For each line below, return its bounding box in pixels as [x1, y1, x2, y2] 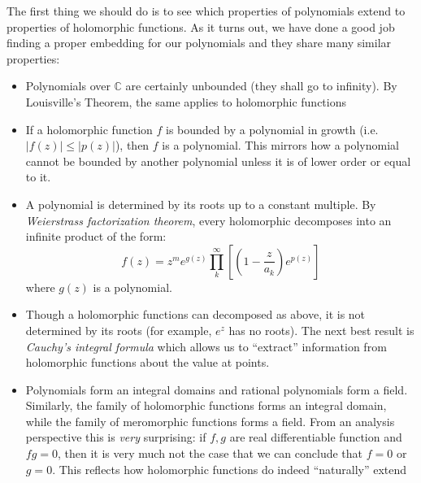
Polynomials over [25, 77, 111, 94]
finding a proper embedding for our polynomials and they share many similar [7, 34, 392, 51]
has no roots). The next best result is [228, 321, 414, 338]
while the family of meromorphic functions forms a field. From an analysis [25, 412, 395, 429]
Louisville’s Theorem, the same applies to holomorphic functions [25, 93, 347, 110]
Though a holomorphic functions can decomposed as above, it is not [25, 306, 366, 323]
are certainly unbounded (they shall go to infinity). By [125, 77, 397, 94]
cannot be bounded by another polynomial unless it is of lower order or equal [25, 152, 411, 169]
